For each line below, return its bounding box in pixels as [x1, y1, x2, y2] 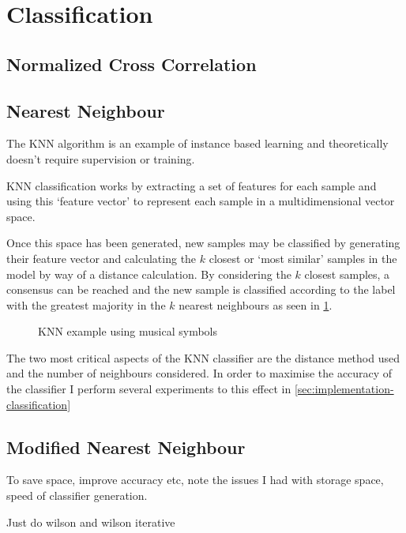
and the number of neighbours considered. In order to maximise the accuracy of [6, 365, 393, 381]
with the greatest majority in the [6, 296, 166, 313]
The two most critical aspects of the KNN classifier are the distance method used [6, 349, 400, 366]
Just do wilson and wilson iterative [6, 513, 175, 530]
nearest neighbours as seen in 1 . [179, 296, 333, 313]
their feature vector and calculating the [6, 250, 197, 266]
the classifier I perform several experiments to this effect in [6, 381, 291, 397]
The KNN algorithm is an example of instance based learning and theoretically [6, 135, 389, 152]
